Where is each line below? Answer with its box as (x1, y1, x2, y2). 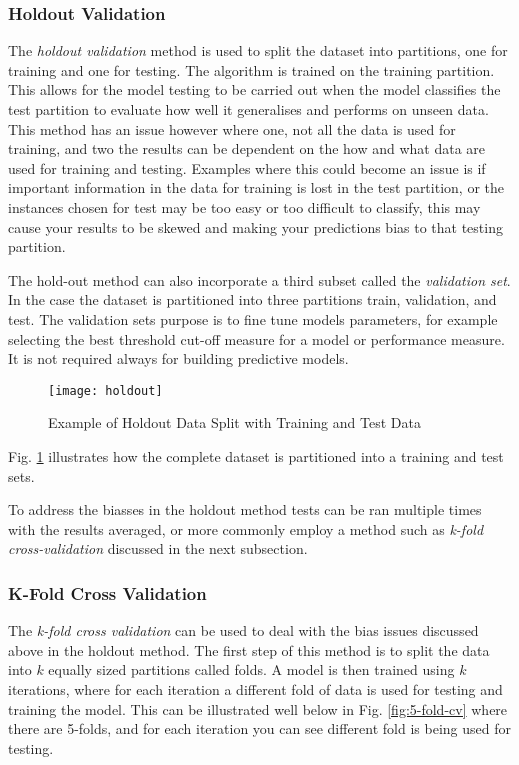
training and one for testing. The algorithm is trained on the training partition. (8, 59, 495, 80)
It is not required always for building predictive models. (8, 348, 349, 369)
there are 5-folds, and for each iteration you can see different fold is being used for (8, 718, 511, 739)
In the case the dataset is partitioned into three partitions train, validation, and (8, 289, 497, 310)
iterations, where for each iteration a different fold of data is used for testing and (8, 678, 503, 699)
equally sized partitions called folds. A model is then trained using (48, 659, 455, 680)
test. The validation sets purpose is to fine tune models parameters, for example (8, 308, 498, 329)
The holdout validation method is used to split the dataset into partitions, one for (8, 40, 508, 61)
